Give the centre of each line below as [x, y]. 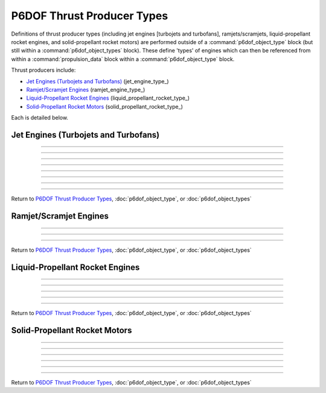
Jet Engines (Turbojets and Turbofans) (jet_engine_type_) [97, 81]
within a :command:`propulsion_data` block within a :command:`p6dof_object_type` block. [123, 59]
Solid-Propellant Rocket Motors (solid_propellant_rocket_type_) [105, 106]
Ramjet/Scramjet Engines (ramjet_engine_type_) [86, 89]
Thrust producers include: [43, 70]
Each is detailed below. [40, 118]
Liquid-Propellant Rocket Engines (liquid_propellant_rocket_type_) [108, 98]
